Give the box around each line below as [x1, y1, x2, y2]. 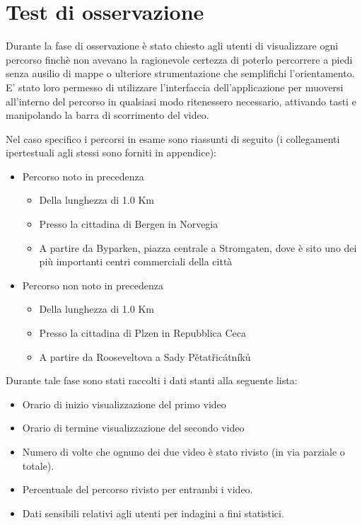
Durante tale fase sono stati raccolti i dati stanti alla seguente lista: [6, 373, 298, 388]
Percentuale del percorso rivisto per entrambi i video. [22, 482, 253, 497]
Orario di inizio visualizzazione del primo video [22, 396, 226, 411]
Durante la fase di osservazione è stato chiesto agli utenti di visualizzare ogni [6, 38, 339, 53]
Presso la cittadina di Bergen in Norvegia [39, 217, 218, 231]
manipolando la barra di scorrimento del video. [6, 108, 209, 122]
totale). [22, 458, 54, 473]
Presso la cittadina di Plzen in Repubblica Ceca [39, 325, 247, 340]
